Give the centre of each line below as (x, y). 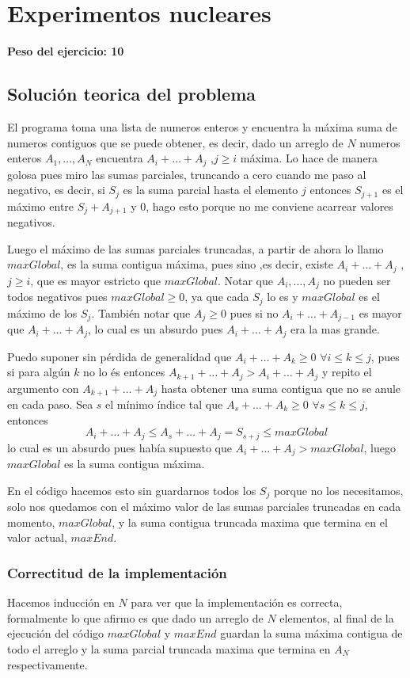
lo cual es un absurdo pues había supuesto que (120, 447)
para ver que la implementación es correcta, (237, 602)
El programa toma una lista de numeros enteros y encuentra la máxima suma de (202, 126)
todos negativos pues (57, 297)
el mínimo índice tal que (164, 404)
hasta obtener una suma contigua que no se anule (281, 388)
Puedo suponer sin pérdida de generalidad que (120, 356)
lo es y (283, 297)
